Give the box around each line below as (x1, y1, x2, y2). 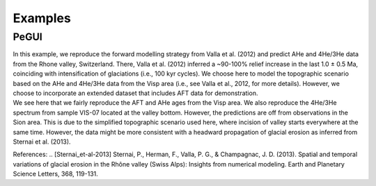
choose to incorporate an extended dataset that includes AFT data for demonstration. (13, 89, 258, 97)
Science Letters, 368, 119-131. (13, 170, 99, 178)
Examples (13, 10, 71, 26)
